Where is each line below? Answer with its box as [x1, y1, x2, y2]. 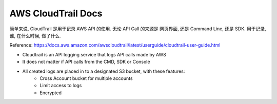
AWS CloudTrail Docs [9, 8, 103, 19]
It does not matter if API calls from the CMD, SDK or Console [22, 59, 150, 65]
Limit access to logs [39, 82, 82, 89]
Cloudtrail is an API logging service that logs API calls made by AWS [22, 51, 167, 57]
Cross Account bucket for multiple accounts [39, 75, 133, 81]
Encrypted [39, 90, 62, 96]
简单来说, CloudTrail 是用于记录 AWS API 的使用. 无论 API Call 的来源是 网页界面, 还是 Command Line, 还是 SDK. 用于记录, [9, 26, 266, 32]
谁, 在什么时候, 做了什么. [9, 32, 61, 38]
